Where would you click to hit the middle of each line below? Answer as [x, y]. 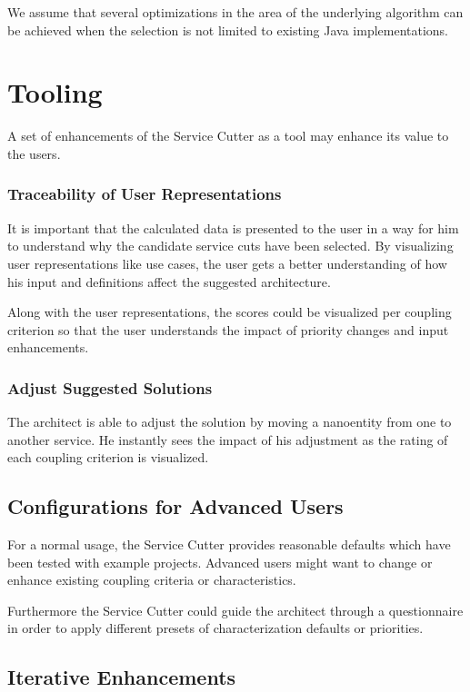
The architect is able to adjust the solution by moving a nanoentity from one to [230, 422]
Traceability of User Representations [145, 194]
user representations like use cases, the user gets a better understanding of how [227, 263]
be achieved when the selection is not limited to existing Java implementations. [228, 30]
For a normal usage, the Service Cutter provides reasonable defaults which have [229, 544]
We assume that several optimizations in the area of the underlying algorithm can [235, 12]
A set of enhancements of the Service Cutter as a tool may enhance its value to [228, 136]
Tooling [55, 92]
